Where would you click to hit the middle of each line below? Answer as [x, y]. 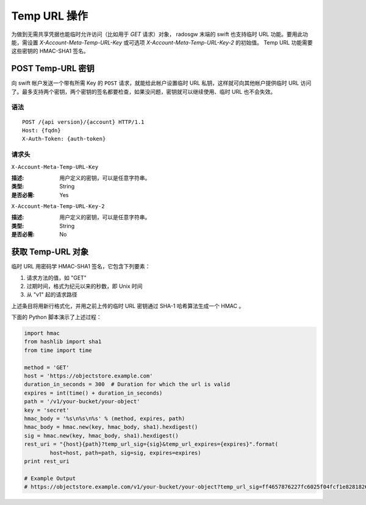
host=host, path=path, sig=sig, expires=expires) [125, 453]
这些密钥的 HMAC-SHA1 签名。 [50, 51]
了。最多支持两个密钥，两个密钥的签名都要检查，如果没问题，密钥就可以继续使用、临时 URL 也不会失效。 [144, 91]
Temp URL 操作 [50, 16]
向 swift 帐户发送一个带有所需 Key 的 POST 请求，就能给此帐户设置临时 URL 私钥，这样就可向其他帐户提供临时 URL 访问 [161, 83]
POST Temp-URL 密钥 [53, 69]
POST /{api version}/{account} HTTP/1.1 [83, 122]
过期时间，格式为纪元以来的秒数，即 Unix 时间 [84, 286]
